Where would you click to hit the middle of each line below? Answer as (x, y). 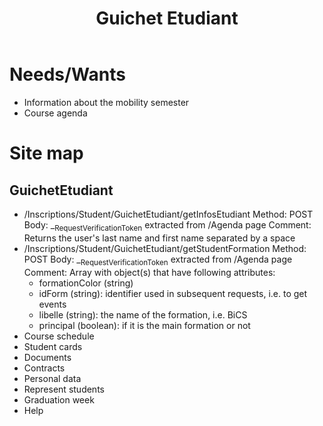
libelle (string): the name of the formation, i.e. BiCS (143, 314)
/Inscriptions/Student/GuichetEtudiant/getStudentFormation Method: (165, 248)
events (52, 304)
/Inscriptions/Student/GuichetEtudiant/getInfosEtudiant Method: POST (168, 214)
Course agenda (55, 113)
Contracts (44, 368)
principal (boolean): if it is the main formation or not (144, 325)
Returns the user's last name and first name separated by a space (159, 238)
